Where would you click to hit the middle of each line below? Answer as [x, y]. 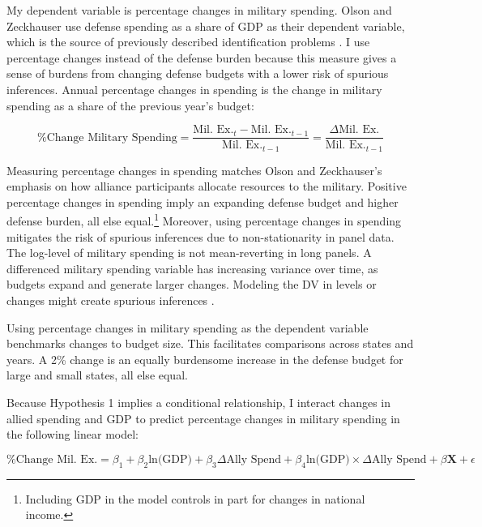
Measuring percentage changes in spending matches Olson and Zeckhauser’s [194, 170]
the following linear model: [73, 434]
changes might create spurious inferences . [111, 300]
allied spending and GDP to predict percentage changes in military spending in [203, 418]
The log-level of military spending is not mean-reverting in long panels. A [189, 253]
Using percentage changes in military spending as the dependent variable [188, 327]
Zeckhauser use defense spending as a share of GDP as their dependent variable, [206, 26]
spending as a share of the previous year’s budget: [130, 105]
